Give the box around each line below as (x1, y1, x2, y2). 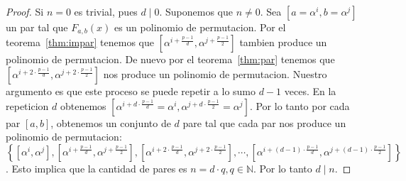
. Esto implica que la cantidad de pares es (6, 160, 187, 175)
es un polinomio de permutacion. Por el (114, 20, 286, 34)
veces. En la (284, 84, 336, 99)
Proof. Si (6, 4, 44, 18)
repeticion (6, 98, 49, 113)
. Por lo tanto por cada (249, 98, 350, 113)
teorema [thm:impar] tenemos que (6, 35, 154, 50)
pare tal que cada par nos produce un (182, 115, 346, 130)
